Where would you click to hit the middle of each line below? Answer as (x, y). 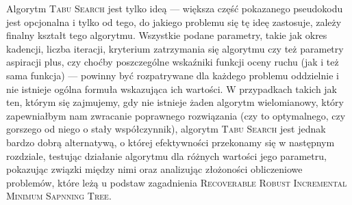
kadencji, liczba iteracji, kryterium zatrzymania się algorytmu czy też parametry (175, 48)
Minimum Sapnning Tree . (59, 196)
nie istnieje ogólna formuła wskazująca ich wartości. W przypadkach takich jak (172, 88)
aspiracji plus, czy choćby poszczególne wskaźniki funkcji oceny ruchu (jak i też (173, 62)
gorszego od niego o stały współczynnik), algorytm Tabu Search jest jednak (166, 129)
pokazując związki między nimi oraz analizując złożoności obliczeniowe (154, 169)
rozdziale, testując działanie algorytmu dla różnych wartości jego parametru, (166, 155)
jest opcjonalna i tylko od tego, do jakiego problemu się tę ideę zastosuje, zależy (174, 22)
